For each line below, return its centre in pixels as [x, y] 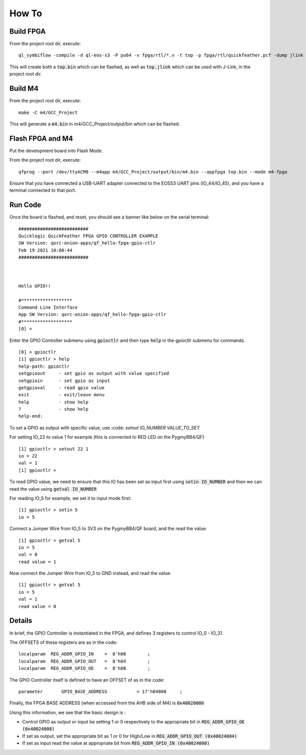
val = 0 [28, 555]
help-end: [31, 416]
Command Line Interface [48, 307]
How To [26, 13]
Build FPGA [28, 31]
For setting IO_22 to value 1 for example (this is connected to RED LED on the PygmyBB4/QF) [107, 437]
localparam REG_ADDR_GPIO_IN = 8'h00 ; [84, 654]
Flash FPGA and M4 [41, 139]
